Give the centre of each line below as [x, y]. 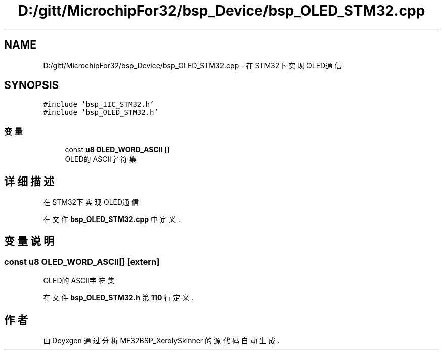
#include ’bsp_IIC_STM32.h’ [99, 104]
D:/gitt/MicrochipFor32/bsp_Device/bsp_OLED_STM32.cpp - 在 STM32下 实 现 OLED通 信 [192, 65]
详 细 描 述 [29, 181]
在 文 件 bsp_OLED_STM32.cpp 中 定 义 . [112, 219]
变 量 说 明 [29, 241]
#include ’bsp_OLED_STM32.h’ [101, 113]
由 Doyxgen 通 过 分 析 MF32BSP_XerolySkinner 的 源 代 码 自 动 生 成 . [161, 341]
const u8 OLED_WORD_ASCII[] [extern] [82, 262]
